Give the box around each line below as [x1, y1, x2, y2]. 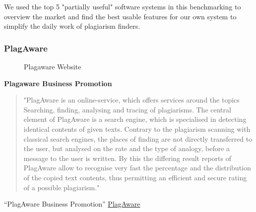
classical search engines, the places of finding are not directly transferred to [23, 133, 253, 144]
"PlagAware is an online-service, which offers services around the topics [23, 95, 240, 105]
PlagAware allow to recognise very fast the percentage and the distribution [23, 162, 251, 173]
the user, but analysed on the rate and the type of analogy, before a [23, 143, 230, 154]
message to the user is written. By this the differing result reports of [23, 153, 232, 163]
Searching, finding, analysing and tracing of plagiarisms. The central [23, 104, 231, 114]
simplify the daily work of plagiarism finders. [4, 21, 140, 31]
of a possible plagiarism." [23, 182, 100, 192]
